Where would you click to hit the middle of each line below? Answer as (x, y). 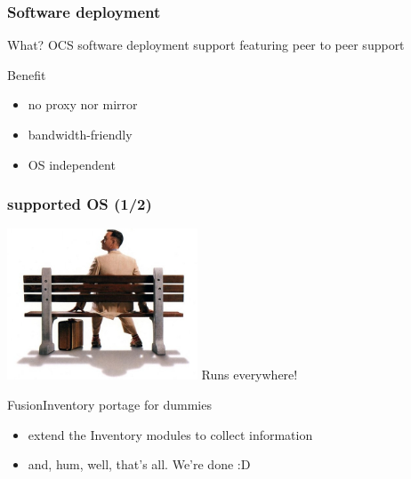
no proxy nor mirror (83, 104)
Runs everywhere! (250, 375)
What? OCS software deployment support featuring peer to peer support (206, 45)
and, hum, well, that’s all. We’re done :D (139, 464)
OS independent (72, 164)
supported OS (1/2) (80, 204)
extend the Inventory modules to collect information (170, 434)
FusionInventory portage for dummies (109, 405)
